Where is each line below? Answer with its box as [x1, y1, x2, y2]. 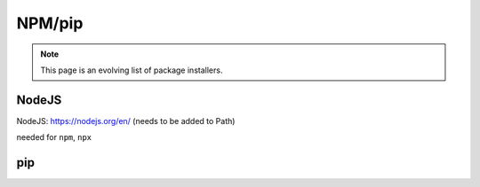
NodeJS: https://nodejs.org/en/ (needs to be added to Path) [16, 115, 236, 126]
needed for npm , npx [16, 132, 92, 143]
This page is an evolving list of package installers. [40, 65, 223, 75]
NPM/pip [16, 13, 84, 33]
